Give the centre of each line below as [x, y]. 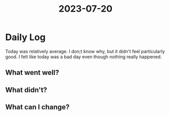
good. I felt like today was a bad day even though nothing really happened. [83, 57]
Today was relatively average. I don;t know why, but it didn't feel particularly [85, 51]
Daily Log [25, 37]
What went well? [32, 73]
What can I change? [37, 107]
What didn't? [26, 90]
